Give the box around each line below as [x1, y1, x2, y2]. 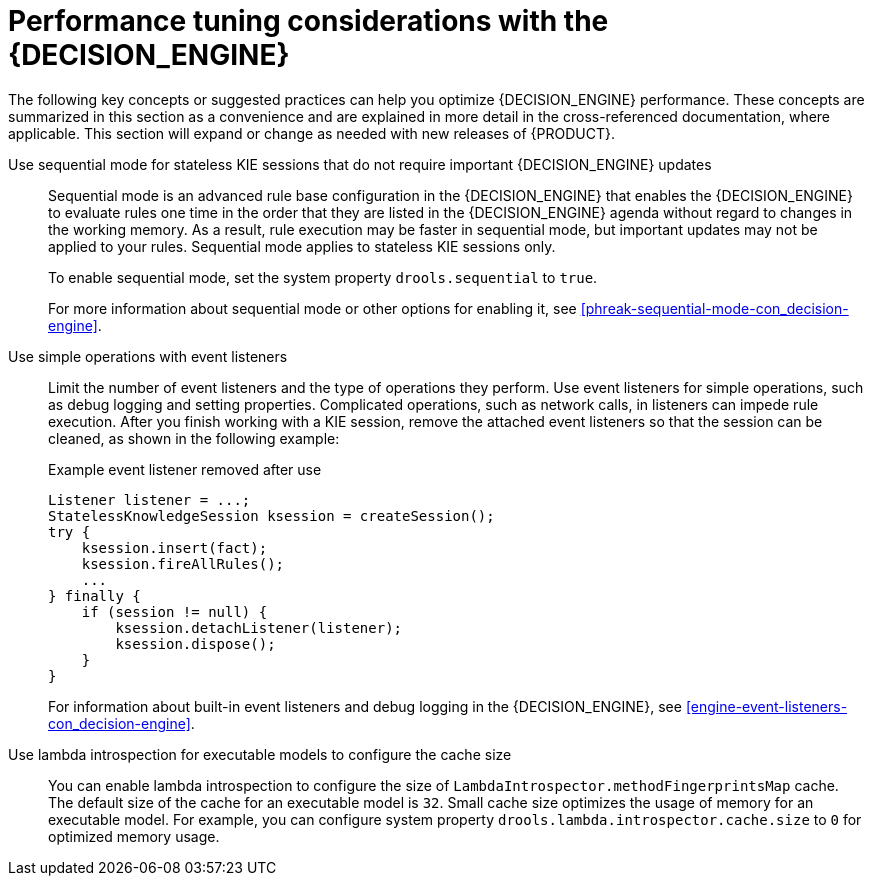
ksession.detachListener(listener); [115, 619, 403, 636]
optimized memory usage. [48, 827, 220, 845]
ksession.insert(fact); [81, 539, 268, 556]
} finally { [48, 587, 141, 604]
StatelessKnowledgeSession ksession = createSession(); [48, 507, 495, 524]
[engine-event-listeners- [685, 697, 848, 715]
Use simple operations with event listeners [8, 347, 288, 365]
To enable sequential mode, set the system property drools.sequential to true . [48, 268, 598, 286]
